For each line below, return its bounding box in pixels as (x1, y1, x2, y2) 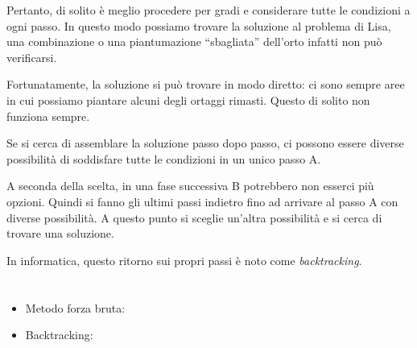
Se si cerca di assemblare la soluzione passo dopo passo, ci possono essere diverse (6, 135, 404, 151)
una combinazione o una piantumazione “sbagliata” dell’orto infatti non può (6, 33, 382, 50)
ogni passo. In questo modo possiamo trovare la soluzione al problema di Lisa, (6, 17, 391, 34)
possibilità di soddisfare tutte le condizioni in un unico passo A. (6, 150, 321, 167)
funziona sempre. (6, 107, 90, 124)
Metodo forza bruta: (25, 299, 126, 316)
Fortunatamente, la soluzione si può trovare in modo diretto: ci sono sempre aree (6, 76, 405, 93)
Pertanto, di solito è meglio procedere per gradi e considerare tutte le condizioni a (6, 2, 411, 18)
